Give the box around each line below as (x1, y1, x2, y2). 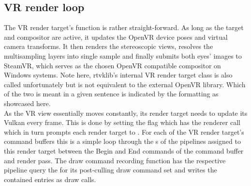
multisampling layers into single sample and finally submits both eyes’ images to (4, 50, 242, 61)
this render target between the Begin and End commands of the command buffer (4, 145, 244, 155)
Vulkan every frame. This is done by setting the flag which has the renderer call (4, 117, 240, 127)
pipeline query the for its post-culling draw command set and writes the (4, 165, 217, 175)
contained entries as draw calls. (4, 174, 96, 184)
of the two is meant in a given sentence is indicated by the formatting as (4, 89, 219, 99)
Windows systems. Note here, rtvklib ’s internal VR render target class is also (4, 70, 233, 80)
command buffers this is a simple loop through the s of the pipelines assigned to (4, 136, 241, 146)
